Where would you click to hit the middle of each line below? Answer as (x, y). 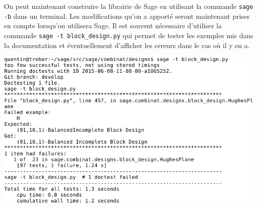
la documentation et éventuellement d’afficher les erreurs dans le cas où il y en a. (127, 45)
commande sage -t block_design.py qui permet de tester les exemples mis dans (129, 35)
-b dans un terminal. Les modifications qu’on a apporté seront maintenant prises (127, 16)
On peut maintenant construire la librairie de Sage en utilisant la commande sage (129, 6)
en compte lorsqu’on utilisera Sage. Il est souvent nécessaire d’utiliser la (113, 26)
